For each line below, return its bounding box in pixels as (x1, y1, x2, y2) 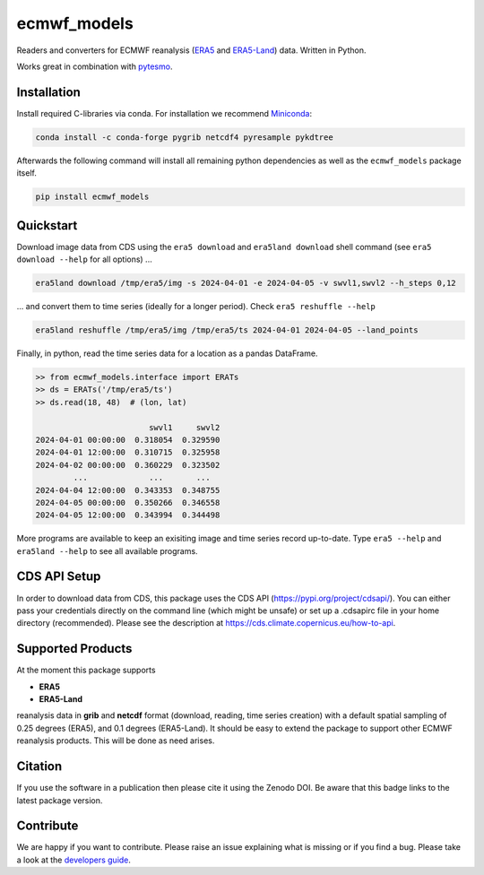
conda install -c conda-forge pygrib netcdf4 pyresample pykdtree (35, 132, 333, 143)
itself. (16, 168, 38, 178)
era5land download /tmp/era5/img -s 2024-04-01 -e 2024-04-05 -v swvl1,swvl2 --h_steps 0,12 (35, 278, 456, 289)
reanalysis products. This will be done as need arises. (16, 735, 215, 746)
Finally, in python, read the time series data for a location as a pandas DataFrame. (16, 348, 318, 359)
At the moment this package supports (16, 664, 156, 676)
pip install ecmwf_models (35, 192, 150, 202)
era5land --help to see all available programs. (16, 545, 198, 556)
